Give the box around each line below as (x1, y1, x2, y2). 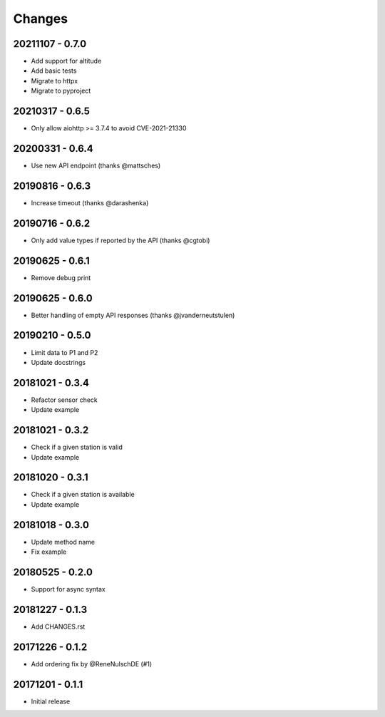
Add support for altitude (31, 57, 102, 66)
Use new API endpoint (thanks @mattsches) (31, 161, 161, 170)
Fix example (31, 547, 67, 556)
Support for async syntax (31, 585, 106, 594)
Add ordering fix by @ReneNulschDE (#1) (31, 659, 153, 668)
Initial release (31, 697, 71, 706)
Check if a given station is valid (31, 443, 123, 452)
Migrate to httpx (31, 76, 78, 85)
